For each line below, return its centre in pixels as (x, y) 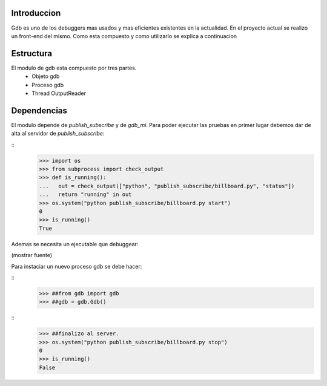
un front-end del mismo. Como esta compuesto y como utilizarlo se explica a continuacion (124, 36)
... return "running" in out (86, 195)
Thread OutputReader (59, 93)
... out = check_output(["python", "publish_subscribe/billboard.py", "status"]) (167, 186)
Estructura (32, 54)
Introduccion (36, 13)
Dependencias (39, 110)
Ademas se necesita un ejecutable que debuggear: (75, 244)
